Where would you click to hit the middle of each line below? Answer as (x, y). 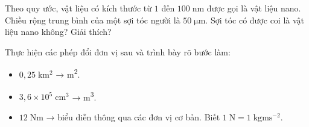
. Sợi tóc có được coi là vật (255, 20)
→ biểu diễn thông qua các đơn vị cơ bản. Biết (133, 116)
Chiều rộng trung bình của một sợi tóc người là (93, 20)
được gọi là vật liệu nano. (254, 8)
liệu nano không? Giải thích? (58, 32)
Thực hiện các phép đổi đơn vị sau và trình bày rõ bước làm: (118, 51)
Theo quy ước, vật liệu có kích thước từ (78, 8)
